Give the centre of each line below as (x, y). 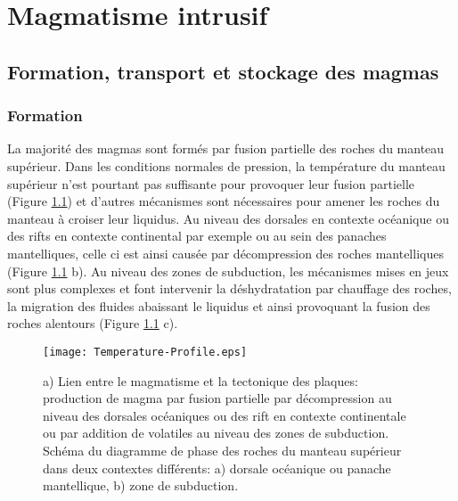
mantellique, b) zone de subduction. (141, 485)
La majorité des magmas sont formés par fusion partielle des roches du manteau (226, 148)
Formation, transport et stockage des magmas (223, 71)
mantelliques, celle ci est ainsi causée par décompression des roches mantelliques (225, 253)
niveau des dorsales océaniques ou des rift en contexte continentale (225, 415)
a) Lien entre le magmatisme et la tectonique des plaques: (200, 380)
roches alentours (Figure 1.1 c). (93, 323)
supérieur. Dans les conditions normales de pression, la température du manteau (226, 165)
